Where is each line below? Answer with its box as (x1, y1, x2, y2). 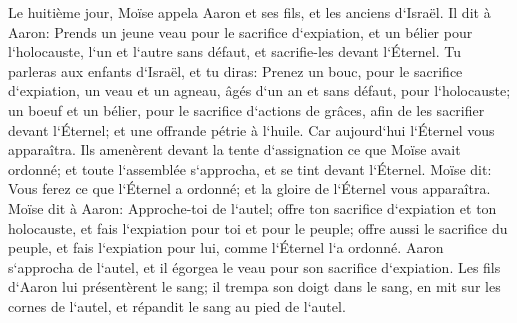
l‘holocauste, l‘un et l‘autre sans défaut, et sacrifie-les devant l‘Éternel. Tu (8, 41, 461, 62)
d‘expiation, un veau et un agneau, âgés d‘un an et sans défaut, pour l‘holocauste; (8, 80, 511, 101)
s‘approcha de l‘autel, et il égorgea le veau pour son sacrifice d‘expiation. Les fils (8, 256, 501, 277)
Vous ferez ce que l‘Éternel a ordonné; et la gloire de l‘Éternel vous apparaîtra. (8, 178, 491, 199)
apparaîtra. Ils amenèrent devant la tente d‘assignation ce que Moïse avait (8, 139, 461, 160)
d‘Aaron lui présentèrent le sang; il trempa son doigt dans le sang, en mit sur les (8, 276, 501, 297)
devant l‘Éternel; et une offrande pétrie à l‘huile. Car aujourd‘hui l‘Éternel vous (8, 119, 495, 140)
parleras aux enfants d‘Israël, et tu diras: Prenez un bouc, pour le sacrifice (8, 60, 463, 81)
